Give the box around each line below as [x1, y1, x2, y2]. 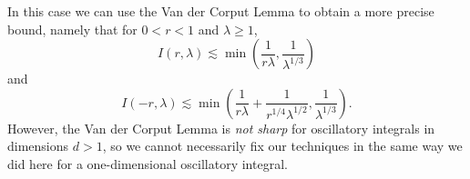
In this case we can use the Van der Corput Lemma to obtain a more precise [7, 2, 434, 20]
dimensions [7, 136, 69, 155]
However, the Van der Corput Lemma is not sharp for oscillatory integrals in [7, 118, 435, 137]
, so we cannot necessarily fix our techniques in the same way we [102, 136, 463, 155]
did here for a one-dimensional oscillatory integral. [7, 154, 288, 173]
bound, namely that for [7, 19, 138, 38]
